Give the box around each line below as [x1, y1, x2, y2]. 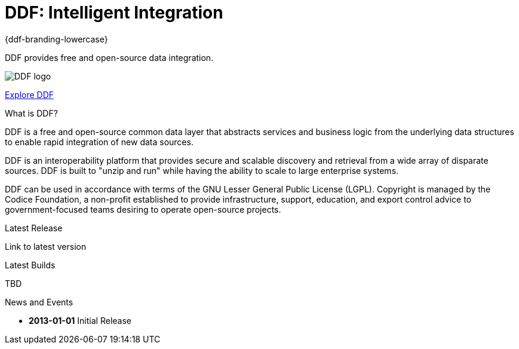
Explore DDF [5, 89, 54, 100]
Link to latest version [5, 241, 87, 252]
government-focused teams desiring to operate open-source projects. [5, 204, 281, 215]
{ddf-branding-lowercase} [5, 33, 108, 44]
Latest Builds [5, 259, 56, 270]
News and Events [5, 296, 73, 307]
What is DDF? [5, 108, 58, 118]
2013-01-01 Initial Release [29, 315, 131, 326]
